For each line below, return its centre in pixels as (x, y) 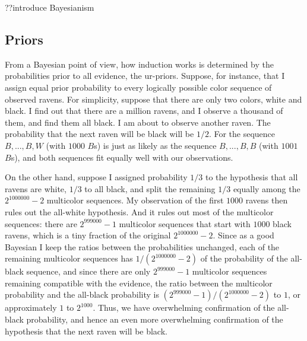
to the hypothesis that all (251, 177)
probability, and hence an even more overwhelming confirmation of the (155, 319)
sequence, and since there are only (88, 271)
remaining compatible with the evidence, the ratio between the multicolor (139, 283)
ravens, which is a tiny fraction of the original (88, 235)
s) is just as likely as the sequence (155, 145)
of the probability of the (244, 258)
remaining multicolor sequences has (69, 258)
